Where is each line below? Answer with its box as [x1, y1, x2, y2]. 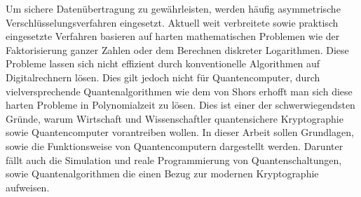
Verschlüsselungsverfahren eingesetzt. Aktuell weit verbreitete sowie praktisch [6, 15, 339, 29]
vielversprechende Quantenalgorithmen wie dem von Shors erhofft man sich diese [6, 83, 353, 98]
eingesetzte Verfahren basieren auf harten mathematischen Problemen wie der [6, 29, 340, 43]
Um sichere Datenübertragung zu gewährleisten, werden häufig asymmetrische [6, 1, 341, 15]
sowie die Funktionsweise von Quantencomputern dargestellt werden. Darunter [6, 138, 343, 153]
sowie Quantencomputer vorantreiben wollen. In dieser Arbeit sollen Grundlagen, [6, 125, 354, 140]
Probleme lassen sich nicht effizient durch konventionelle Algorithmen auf [6, 56, 320, 71]
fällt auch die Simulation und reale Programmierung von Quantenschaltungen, [6, 152, 342, 167]
